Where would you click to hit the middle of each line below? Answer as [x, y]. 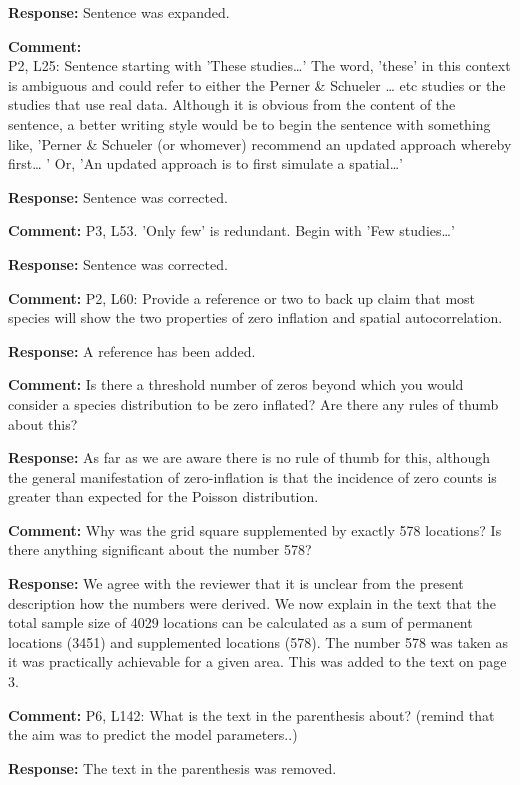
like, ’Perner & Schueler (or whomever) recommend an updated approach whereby [260, 143]
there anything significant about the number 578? [160, 549]
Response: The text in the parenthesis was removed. [172, 767]
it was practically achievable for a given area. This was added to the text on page [257, 661]
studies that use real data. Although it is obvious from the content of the [232, 104]
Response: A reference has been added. [132, 350]
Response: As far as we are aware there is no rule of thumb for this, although [249, 457]
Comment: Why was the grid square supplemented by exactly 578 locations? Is [255, 529]
